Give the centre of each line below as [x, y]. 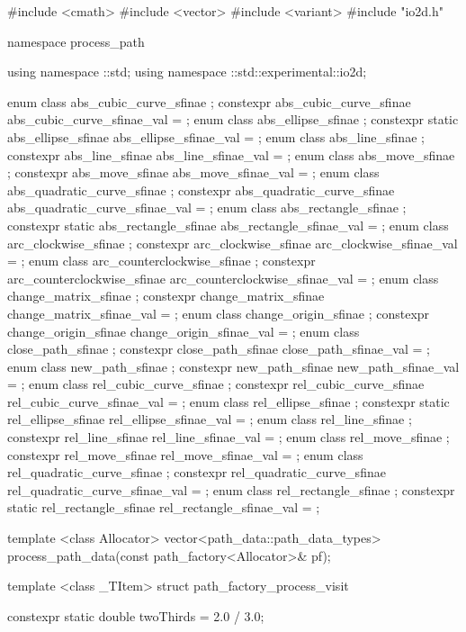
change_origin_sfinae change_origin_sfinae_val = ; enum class [184, 331]
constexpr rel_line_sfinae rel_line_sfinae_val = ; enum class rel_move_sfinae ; [229, 437]
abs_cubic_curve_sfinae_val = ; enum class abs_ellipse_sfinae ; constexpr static [233, 119]
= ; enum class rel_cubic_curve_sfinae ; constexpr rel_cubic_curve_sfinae [216, 384]
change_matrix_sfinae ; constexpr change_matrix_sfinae [166, 296]
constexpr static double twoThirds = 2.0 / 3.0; [136, 615]
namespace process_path [76, 41]
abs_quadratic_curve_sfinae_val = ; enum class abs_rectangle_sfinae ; [207, 208]
